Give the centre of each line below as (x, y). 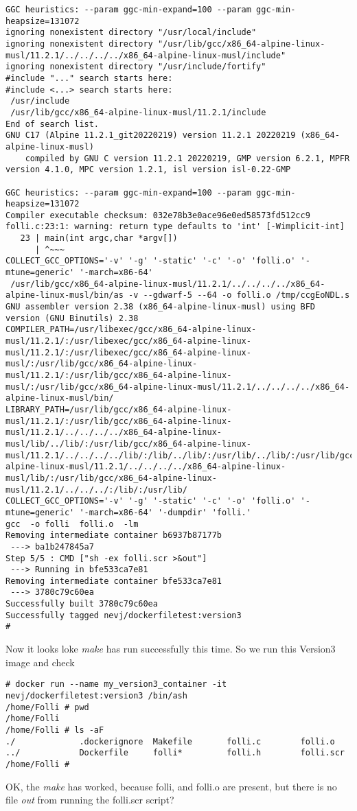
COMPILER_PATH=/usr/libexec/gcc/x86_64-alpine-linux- (131, 330)
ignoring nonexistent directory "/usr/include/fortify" (136, 67)
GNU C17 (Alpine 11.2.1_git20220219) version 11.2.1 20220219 (151, 136)
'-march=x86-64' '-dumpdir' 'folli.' (165, 512)
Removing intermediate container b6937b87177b (114, 536)
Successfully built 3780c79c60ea (82, 604)
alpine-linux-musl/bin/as (65, 295)
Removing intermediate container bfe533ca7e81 (114, 581)
